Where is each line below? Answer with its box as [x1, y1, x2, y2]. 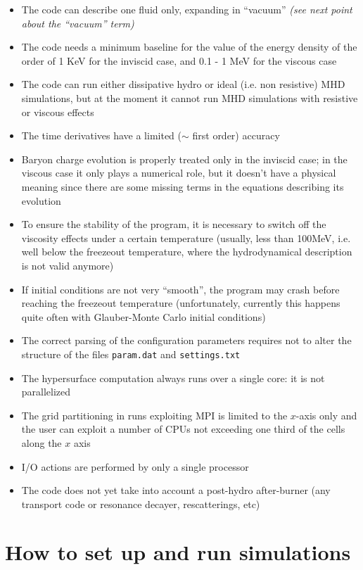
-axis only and [295, 407, 357, 422]
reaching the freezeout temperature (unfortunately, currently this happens [21, 296, 340, 310]
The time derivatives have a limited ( [21, 128, 181, 143]
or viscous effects [21, 104, 94, 119]
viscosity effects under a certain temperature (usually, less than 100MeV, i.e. [21, 230, 351, 245]
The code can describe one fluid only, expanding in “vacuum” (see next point [21, 2, 352, 16]
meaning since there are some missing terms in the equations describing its [21, 179, 344, 194]
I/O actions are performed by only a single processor [21, 459, 249, 474]
